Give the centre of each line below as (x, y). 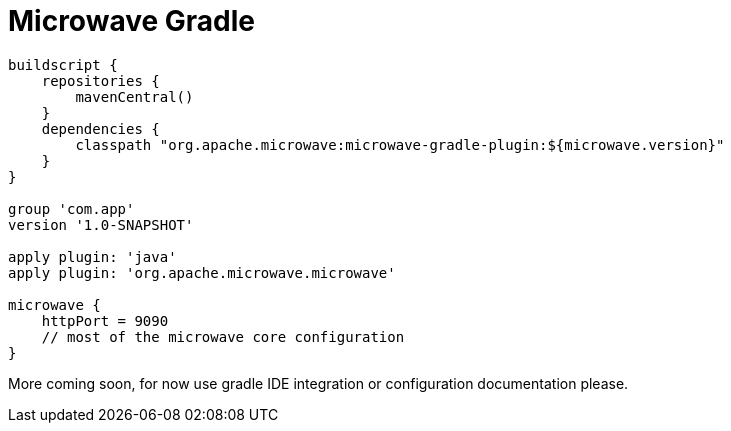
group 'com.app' (71, 208)
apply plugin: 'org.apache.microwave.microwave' (202, 272)
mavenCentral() (134, 96)
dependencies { (100, 128)
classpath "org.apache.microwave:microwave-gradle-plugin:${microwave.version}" (400, 144)
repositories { (100, 80)
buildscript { (63, 64)
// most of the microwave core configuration (223, 336)
